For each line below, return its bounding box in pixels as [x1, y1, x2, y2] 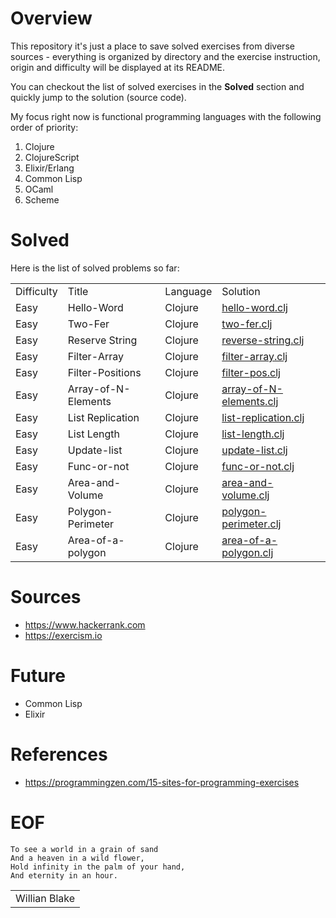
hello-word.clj [221, 300, 288, 314]
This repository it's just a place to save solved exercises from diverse [10, 40, 295, 52]
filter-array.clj [221, 349, 288, 363]
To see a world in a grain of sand [10, 844, 159, 854]
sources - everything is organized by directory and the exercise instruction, [10, 50, 321, 62]
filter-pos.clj [221, 365, 281, 379]
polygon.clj [221, 545, 274, 559]
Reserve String [67, 333, 138, 347]
